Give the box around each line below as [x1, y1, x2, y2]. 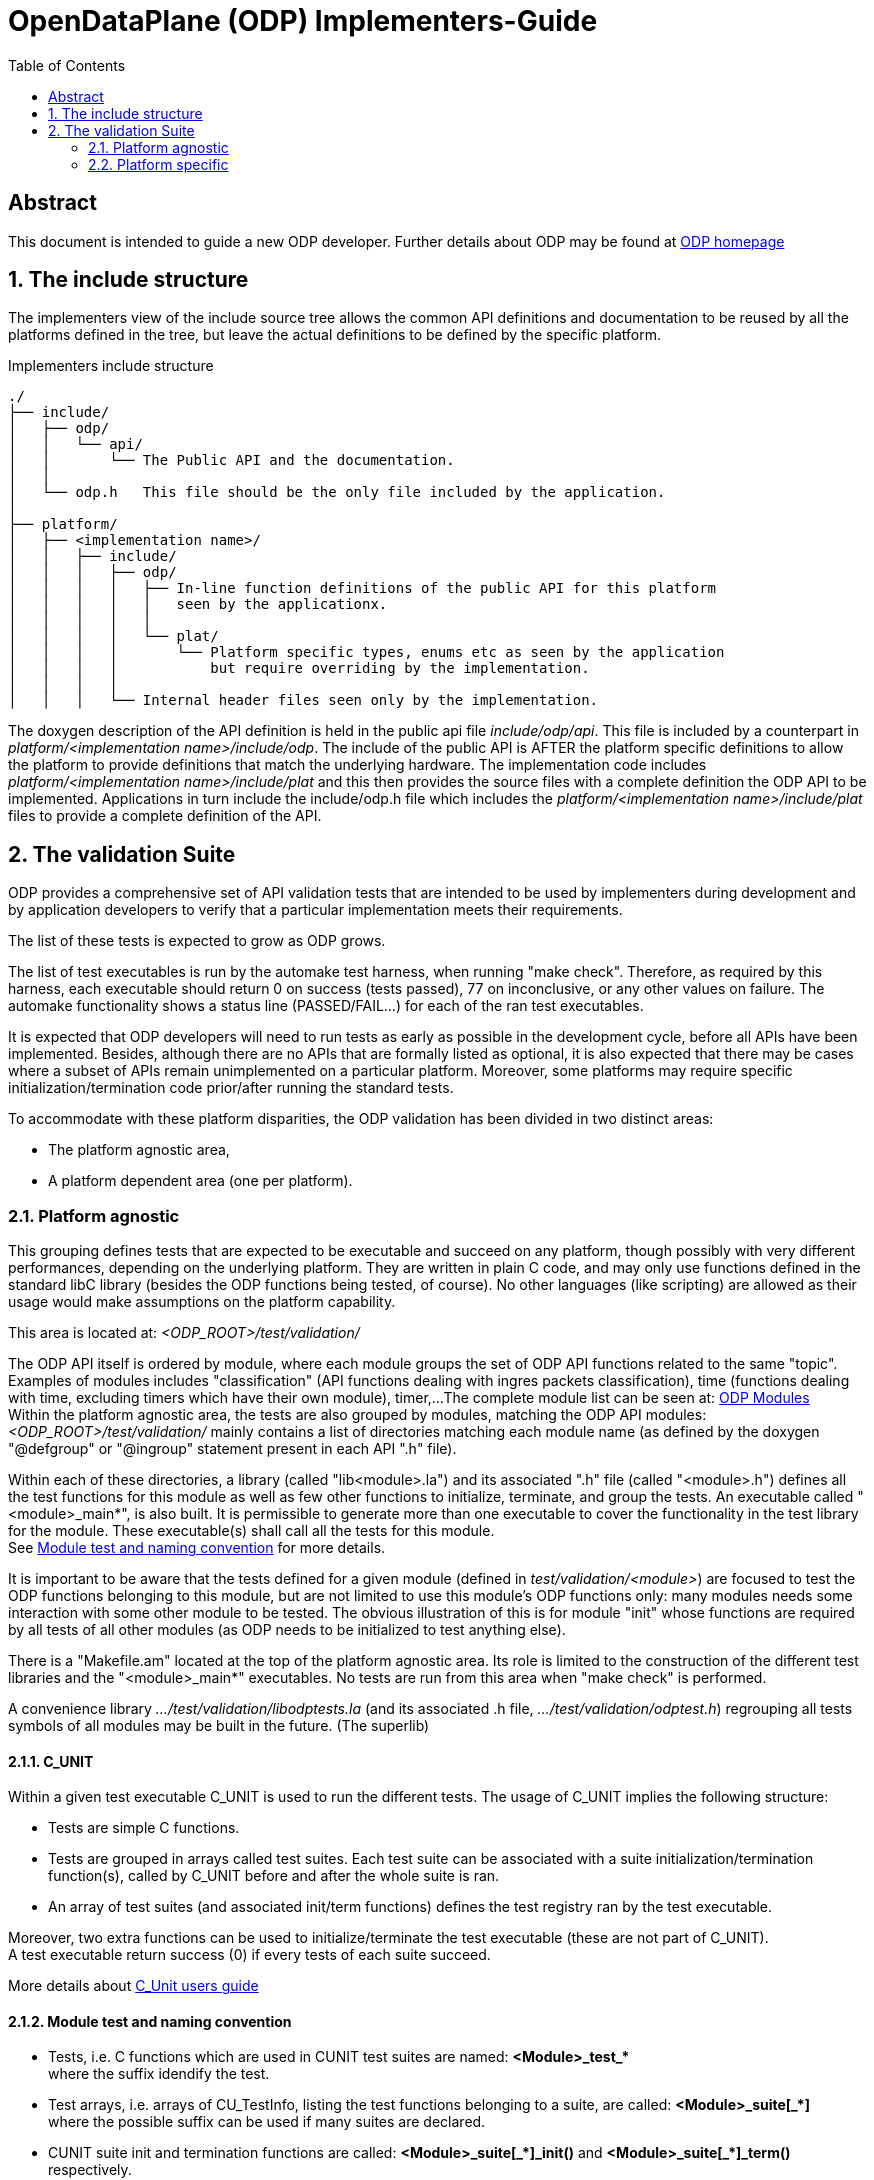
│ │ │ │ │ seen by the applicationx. [8, 596, 388, 613]
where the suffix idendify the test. [48, 2065, 270, 2083]
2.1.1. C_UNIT [8, 1752, 94, 1770]
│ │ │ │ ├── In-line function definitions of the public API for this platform [8, 580, 717, 597]
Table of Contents [8, 56, 126, 74]
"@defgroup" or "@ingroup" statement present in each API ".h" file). [8, 1440, 457, 1458]
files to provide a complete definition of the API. [8, 807, 322, 825]
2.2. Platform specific [88, 155, 229, 173]
